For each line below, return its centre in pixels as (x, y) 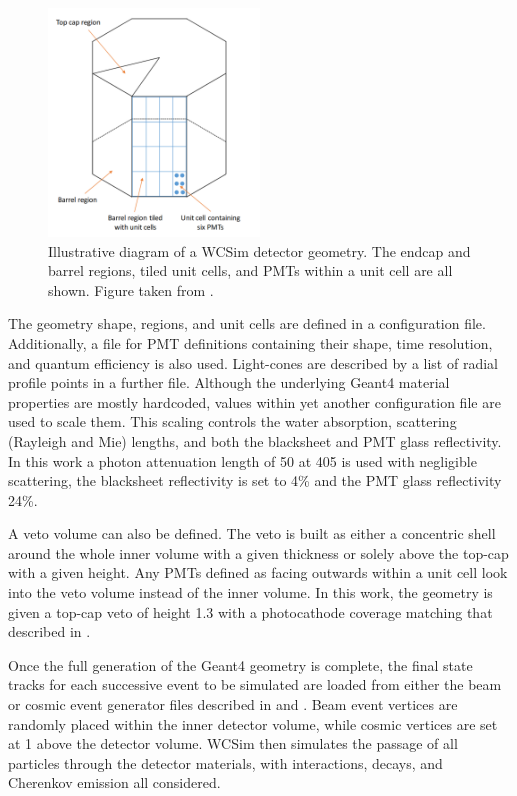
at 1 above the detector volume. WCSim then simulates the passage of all (233, 743)
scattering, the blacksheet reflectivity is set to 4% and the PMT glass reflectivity (255, 480)
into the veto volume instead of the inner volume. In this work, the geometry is (250, 592)
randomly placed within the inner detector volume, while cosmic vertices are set (253, 723)
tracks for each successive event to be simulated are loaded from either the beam (255, 684)
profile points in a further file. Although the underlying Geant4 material (229, 382)
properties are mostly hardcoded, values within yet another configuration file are (254, 401)
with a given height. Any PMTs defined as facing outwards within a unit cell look (258, 572)
